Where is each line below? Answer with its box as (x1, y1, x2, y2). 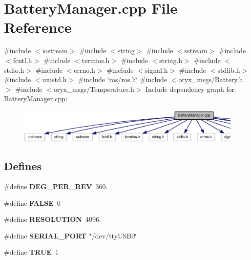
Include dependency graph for (145, 84, 235, 94)
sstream (184, 45, 208, 56)
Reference (4, 17, 72, 37)
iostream (42, 45, 68, 56)
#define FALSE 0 (4, 197, 61, 208)
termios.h (82, 55, 110, 65)
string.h (159, 55, 183, 65)
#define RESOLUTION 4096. (4, 214, 101, 224)
